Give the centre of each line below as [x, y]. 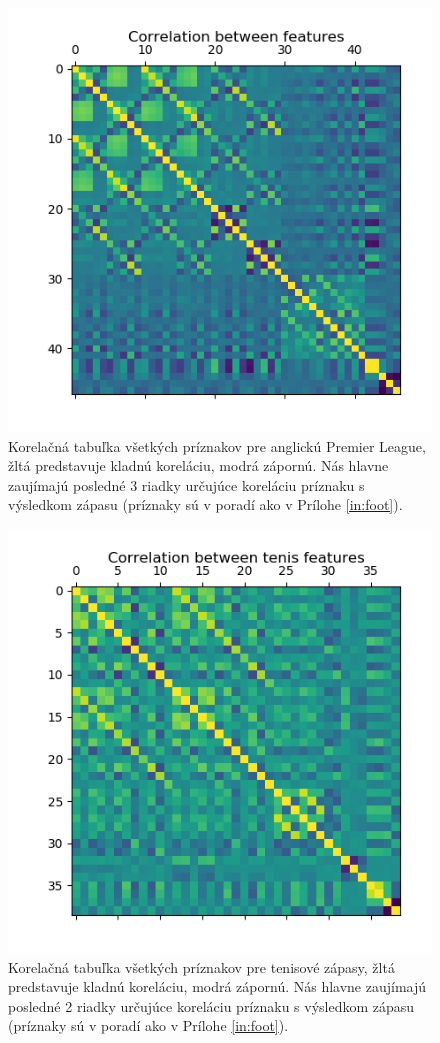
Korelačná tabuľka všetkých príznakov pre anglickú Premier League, [217, 445]
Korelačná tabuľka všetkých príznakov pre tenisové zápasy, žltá [201, 966]
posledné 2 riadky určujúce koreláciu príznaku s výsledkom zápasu [211, 1005]
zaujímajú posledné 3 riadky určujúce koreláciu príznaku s [186, 484]
